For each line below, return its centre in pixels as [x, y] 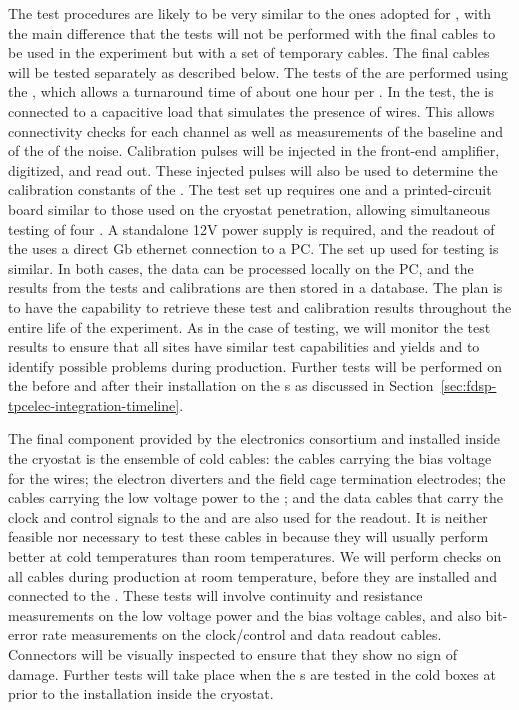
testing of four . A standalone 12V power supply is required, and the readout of [251, 228]
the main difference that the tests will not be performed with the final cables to [252, 32]
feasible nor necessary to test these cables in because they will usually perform [248, 536]
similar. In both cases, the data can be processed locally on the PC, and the [241, 267]
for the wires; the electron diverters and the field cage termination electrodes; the [257, 477]
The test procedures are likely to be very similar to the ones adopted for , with [250, 13]
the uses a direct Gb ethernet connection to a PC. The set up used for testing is [253, 248]
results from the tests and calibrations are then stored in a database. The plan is [255, 287]
